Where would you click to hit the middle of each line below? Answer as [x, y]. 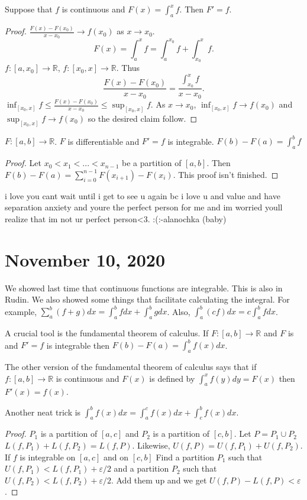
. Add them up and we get [159, 480]
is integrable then [78, 345]
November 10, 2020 [85, 259]
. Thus [128, 68]
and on [116, 457]
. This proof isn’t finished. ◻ [226, 174]
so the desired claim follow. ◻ [143, 118]
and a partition [141, 468]
